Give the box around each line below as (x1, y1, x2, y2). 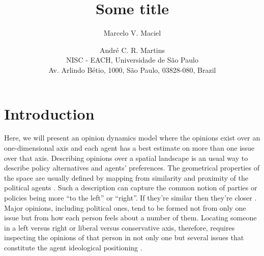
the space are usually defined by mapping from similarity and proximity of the (4, 172, 248, 183)
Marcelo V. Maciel (103, 27, 161, 38)
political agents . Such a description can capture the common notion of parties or (4, 182, 257, 193)
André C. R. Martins (100, 44, 165, 55)
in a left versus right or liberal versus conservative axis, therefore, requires (4, 222, 235, 233)
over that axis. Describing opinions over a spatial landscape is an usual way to (4, 152, 248, 163)
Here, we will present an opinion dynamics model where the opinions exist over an (4, 132, 260, 143)
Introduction (4, 103, 95, 124)
